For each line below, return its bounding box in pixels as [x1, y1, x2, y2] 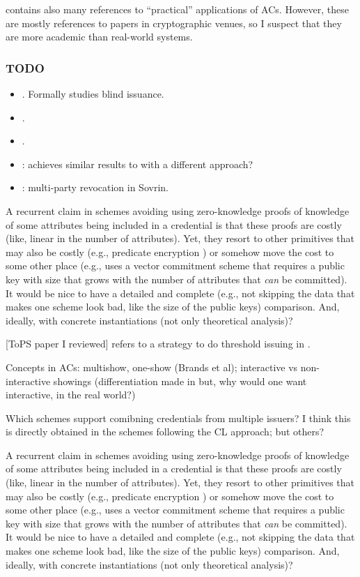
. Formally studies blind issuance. [22, 87, 164, 100]
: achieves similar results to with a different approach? [22, 156, 253, 171]
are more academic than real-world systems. [6, 29, 193, 44]
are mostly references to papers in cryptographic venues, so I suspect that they [6, 15, 342, 30]
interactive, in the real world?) [6, 387, 136, 402]
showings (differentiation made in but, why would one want [53, 373, 307, 388]
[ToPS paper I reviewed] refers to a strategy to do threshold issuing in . [6, 336, 311, 351]
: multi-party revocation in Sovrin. [22, 180, 169, 195]
